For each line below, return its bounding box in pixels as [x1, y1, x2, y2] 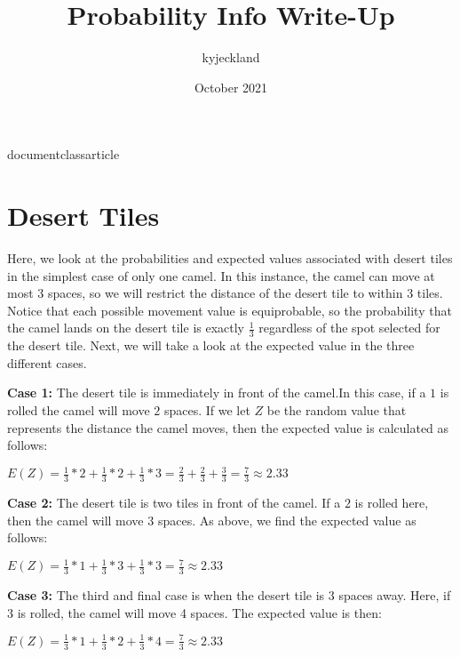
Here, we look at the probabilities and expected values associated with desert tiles [7, 249, 453, 268]
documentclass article [7, 145, 120, 164]
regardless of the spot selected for [258, 318, 440, 337]
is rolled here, [354, 493, 429, 512]
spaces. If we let [163, 401, 250, 420]
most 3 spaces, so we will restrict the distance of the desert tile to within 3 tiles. [7, 284, 443, 302]
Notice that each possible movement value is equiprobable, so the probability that [7, 300, 452, 319]
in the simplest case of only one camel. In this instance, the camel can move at [7, 266, 435, 284]
